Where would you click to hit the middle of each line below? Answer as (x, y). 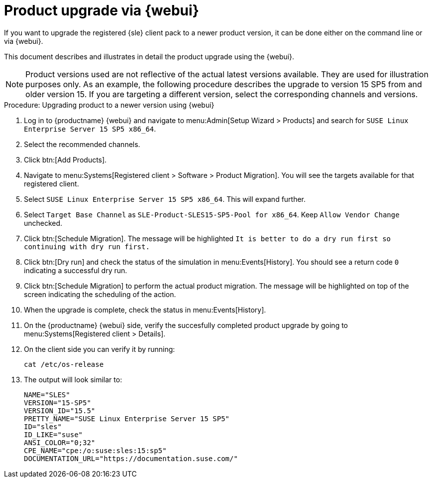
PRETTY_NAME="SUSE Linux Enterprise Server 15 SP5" (127, 418)
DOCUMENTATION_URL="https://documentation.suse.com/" (131, 458)
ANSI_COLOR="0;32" (60, 442)
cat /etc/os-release (64, 364)
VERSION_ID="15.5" (60, 410)
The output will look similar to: (73, 379)
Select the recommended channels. (82, 144)
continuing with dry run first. (87, 246)
